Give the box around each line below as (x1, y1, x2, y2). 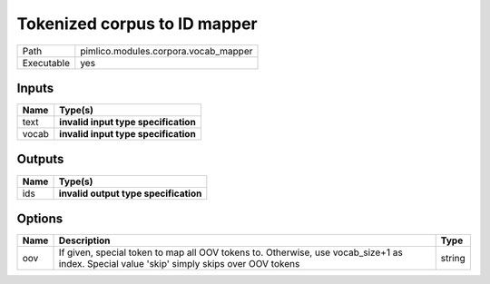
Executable (22, 56, 70, 69)
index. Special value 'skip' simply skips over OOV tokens (58, 258, 300, 270)
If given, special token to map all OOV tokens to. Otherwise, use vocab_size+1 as (58, 246, 403, 259)
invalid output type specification (58, 187, 202, 200)
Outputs (16, 152, 64, 167)
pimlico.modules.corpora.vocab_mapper (80, 44, 253, 57)
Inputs (16, 80, 54, 95)
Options (16, 211, 64, 226)
